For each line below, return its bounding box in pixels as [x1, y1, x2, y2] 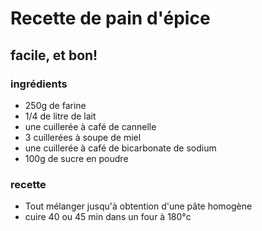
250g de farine [24, 99, 87, 111]
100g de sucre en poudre [24, 152, 129, 164]
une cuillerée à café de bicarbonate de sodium [24, 142, 217, 154]
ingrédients [10, 77, 68, 91]
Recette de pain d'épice [10, 7, 211, 30]
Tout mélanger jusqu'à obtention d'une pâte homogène [24, 200, 253, 212]
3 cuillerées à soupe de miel [24, 131, 142, 143]
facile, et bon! [10, 47, 98, 64]
